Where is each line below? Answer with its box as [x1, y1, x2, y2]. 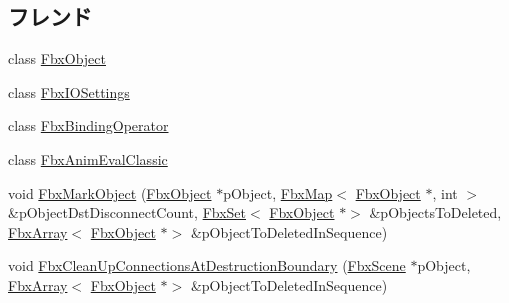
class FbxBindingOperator [8, 115, 169, 136]
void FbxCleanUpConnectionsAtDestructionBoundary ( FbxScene [8, 255, 406, 276]
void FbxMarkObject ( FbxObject [8, 182, 212, 203]
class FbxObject [8, 48, 106, 69]
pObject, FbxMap [223, 182, 333, 203]
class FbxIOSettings [8, 81, 130, 102]
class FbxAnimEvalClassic [8, 148, 168, 169]
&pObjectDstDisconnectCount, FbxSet [8, 202, 246, 223]
